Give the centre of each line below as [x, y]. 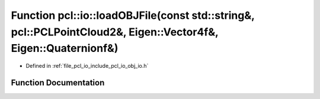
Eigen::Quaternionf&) [65, 49]
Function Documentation [58, 82]
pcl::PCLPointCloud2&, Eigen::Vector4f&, [115, 32]
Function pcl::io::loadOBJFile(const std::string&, [133, 15]
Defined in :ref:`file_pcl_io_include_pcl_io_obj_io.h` [87, 66]
